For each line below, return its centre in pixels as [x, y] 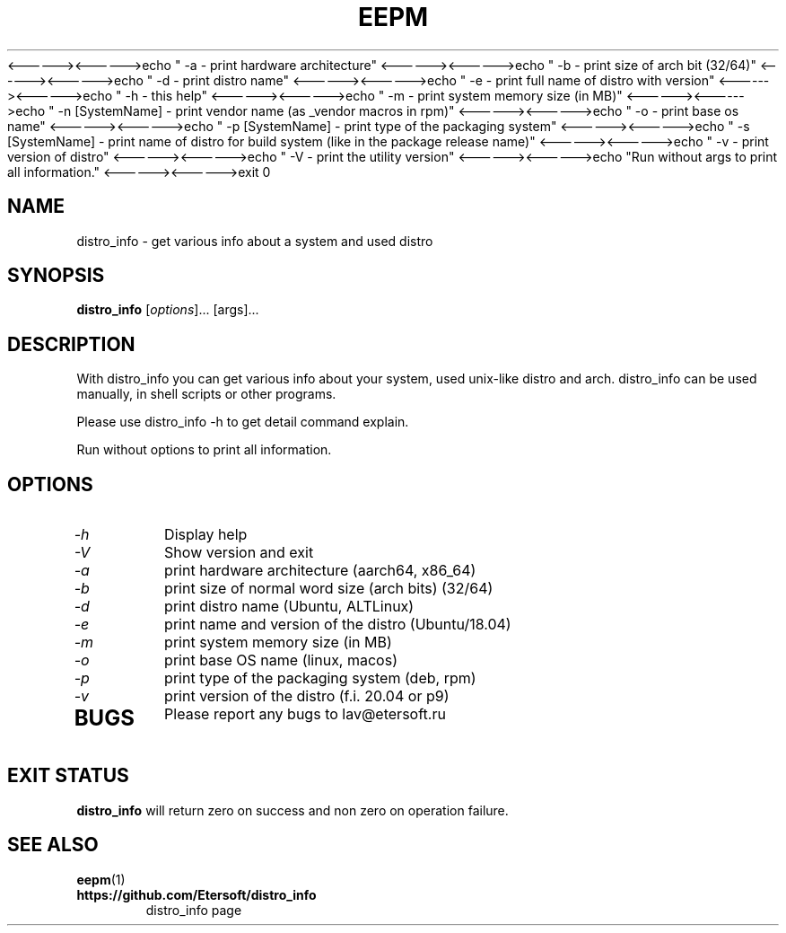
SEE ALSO [53, 845]
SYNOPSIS [56, 276]
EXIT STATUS [68, 776]
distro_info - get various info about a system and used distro [255, 241]
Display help [206, 535]
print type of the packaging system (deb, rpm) [320, 678]
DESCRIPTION [71, 344]
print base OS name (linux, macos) [281, 660]
